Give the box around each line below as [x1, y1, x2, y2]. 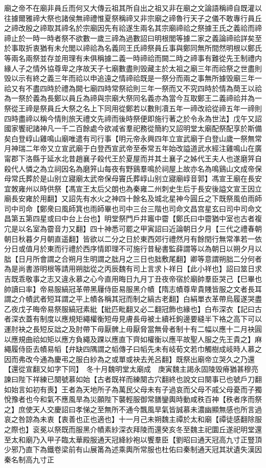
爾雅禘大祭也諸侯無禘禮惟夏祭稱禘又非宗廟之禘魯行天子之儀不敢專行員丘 [18, 12, 262, 23]
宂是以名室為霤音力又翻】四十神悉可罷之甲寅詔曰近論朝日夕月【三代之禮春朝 [4, 223, 262, 234]
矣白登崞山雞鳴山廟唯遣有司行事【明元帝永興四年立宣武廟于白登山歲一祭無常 [4, 133, 262, 143]
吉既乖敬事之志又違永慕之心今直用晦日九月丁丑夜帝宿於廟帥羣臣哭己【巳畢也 [4, 273, 262, 284]
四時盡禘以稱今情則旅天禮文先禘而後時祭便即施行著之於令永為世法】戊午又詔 [4, 113, 262, 123]
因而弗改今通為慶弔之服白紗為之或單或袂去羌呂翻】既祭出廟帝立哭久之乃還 [4, 353, 255, 364]
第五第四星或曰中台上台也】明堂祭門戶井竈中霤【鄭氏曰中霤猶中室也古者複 [11, 213, 262, 224]
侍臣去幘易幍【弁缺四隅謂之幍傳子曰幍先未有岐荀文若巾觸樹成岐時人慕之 [18, 344, 262, 354]
